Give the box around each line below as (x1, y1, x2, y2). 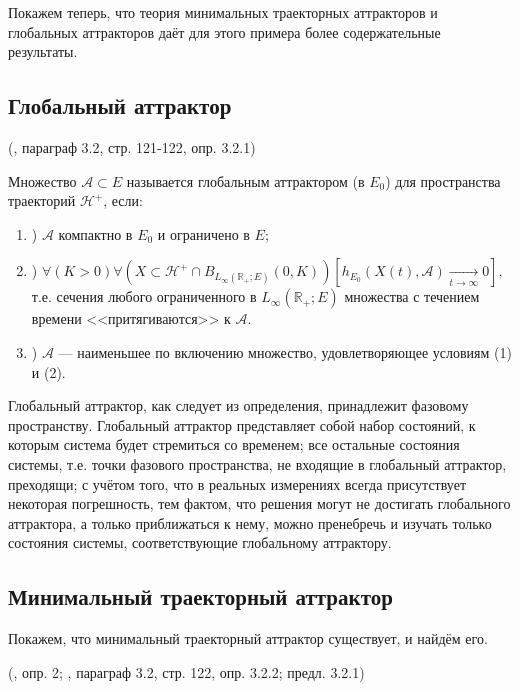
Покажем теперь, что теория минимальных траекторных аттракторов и (8, 2, 438, 22)
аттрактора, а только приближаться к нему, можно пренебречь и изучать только (8, 512, 492, 533)
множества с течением (344, 286, 480, 307)
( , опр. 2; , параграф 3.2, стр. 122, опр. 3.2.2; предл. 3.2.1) (8, 661, 365, 682)
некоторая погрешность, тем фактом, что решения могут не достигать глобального (8, 493, 511, 514)
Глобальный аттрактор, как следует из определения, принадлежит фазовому (8, 395, 469, 416)
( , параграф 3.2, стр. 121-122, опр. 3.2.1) (8, 136, 256, 157)
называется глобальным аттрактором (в (126, 170, 365, 191)
